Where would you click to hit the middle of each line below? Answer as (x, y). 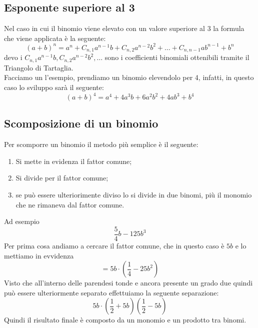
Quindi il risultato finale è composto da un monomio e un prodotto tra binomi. (125, 320)
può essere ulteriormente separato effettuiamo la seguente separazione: (111, 292)
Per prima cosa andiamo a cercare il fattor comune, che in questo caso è (114, 245)
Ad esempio (22, 221)
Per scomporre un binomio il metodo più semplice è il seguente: (101, 144)
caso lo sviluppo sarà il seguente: (54, 87)
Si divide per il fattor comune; (62, 178)
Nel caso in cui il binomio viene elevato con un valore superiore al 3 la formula (124, 28)
